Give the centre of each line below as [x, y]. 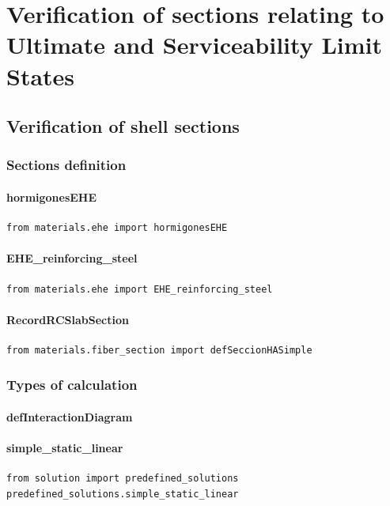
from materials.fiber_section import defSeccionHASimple [159, 350]
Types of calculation [72, 385]
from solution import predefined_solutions [123, 479]
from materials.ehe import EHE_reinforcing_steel [140, 289]
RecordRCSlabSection [68, 319]
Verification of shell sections [123, 126]
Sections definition [66, 165]
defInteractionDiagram [70, 416]
